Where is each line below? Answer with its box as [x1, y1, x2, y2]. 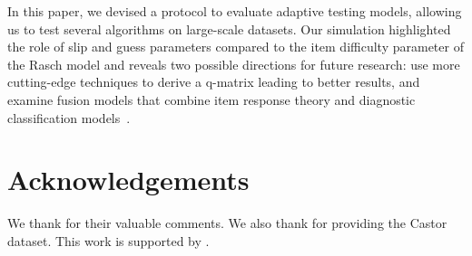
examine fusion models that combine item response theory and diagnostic [7, 90, 416, 109]
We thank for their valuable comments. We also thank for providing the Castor [7, 213, 447, 232]
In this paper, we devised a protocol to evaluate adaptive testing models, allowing [7, 2, 462, 20]
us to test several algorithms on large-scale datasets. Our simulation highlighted [7, 19, 451, 38]
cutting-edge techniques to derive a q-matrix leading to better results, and [7, 72, 420, 91]
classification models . [7, 108, 131, 127]
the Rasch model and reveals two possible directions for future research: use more [7, 54, 460, 73]
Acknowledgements [7, 161, 250, 198]
